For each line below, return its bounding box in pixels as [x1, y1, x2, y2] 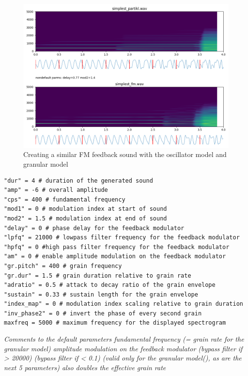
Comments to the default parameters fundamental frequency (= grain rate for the [4, 334, 244, 344]
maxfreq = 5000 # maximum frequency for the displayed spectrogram [4, 319, 226, 327]
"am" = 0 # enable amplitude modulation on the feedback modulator [4, 253, 226, 260]
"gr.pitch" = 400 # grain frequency [4, 262, 122, 269]
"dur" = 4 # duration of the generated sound [4, 177, 153, 184]
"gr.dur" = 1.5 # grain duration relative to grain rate [4, 272, 191, 279]
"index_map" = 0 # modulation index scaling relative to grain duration [4, 300, 243, 308]
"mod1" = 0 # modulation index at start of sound [4, 205, 167, 213]
